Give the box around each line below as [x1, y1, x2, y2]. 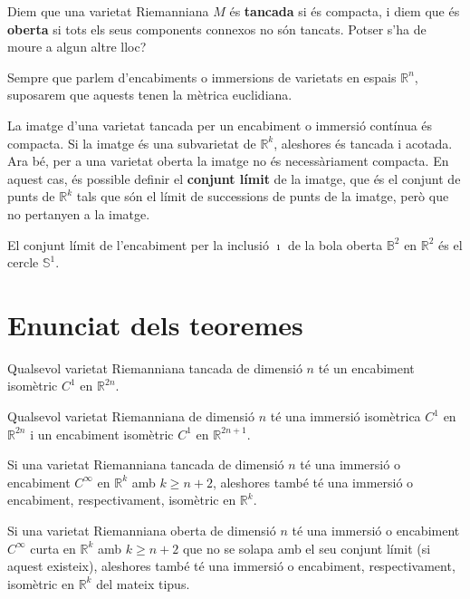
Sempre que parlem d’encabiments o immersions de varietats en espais [7, 67, 397, 86]
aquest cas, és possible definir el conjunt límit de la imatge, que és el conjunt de [7, 169, 461, 188]
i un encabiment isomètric [30, 424, 174, 443]
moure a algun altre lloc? [7, 37, 147, 56]
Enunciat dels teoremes [7, 305, 303, 343]
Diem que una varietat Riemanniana [7, 2, 209, 20]
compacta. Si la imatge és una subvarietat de [7, 133, 256, 152]
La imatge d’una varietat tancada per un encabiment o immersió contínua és [7, 115, 433, 134]
